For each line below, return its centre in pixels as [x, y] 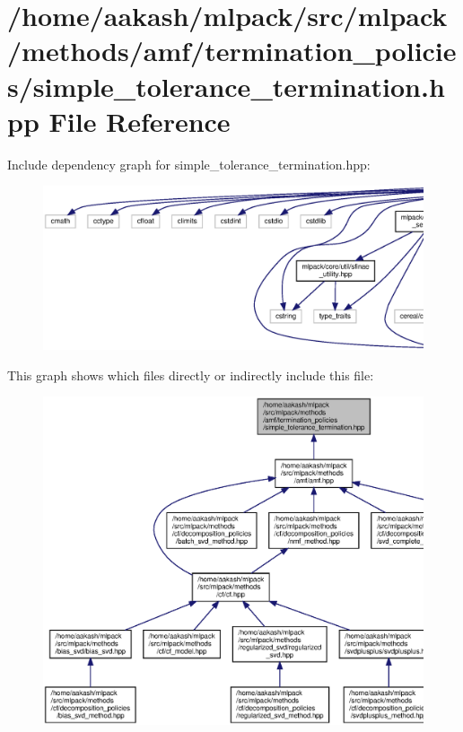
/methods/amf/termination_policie [232, 51]
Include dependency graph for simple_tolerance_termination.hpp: [189, 164]
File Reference [140, 121]
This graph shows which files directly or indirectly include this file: [191, 375]
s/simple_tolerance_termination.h [226, 86]
